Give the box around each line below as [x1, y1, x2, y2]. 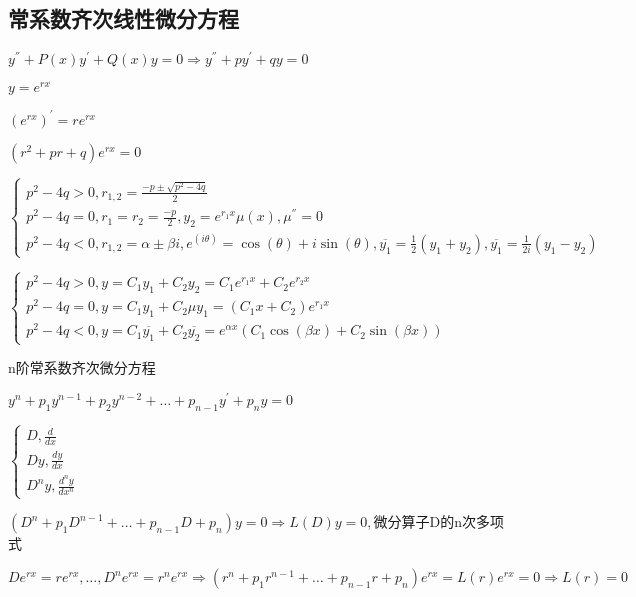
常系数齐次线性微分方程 [8, 3, 239, 34]
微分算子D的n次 [373, 511, 477, 532]
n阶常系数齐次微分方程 [8, 357, 156, 378]
